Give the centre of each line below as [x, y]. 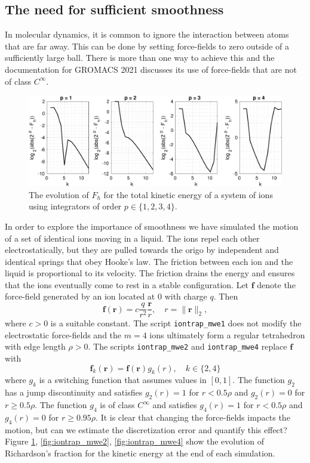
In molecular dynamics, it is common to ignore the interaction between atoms [147, 34]
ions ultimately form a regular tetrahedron [227, 334]
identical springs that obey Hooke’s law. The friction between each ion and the [149, 261]
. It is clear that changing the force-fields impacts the [193, 417]
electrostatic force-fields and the [63, 334]
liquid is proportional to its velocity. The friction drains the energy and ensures [150, 273]
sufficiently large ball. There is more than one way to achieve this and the [140, 58]
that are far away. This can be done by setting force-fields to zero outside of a [147, 46]
